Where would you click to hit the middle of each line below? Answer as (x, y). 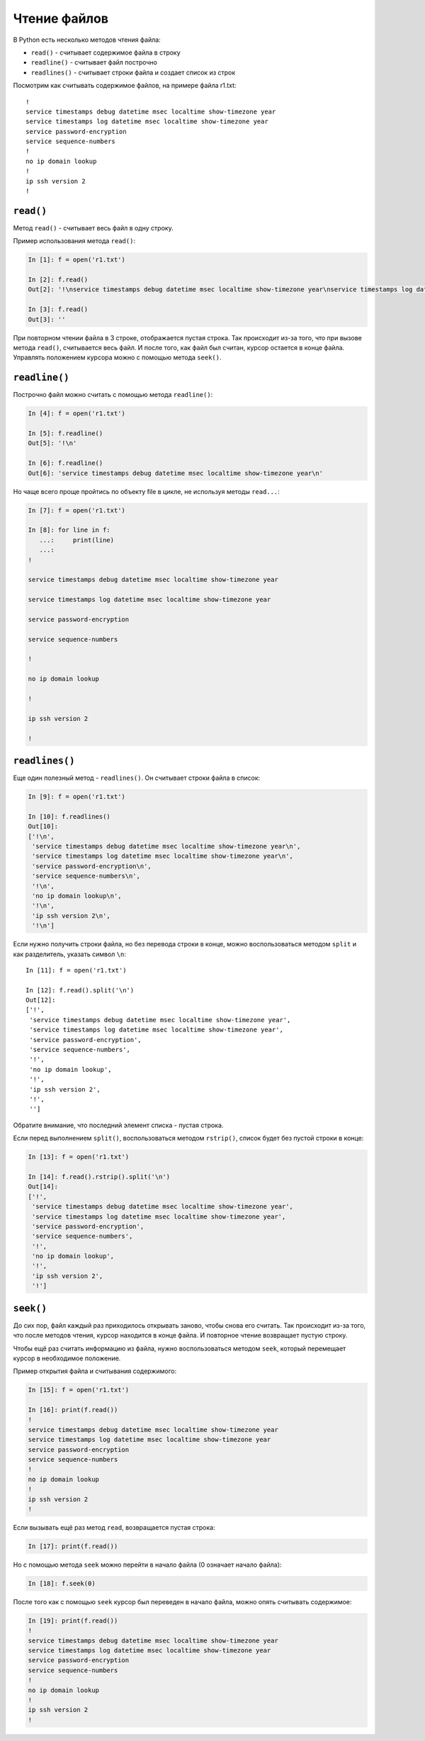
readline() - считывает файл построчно (94, 62)
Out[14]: (43, 1187)
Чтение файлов (61, 18)
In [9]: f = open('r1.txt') (76, 797)
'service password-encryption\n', (92, 866)
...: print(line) (77, 540)
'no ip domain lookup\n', (77, 896)
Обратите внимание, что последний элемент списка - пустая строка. (118, 1125)
